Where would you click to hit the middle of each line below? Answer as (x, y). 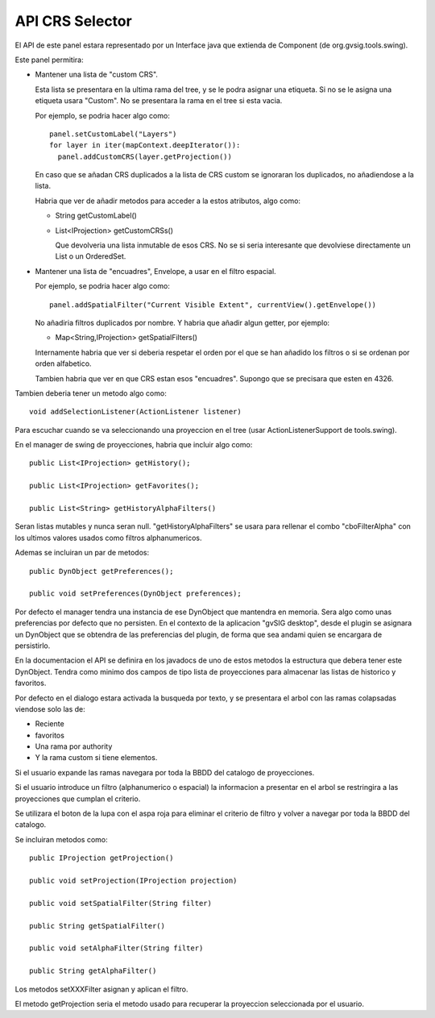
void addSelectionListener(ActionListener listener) (135, 412)
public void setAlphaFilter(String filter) (116, 948)
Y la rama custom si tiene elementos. (96, 758)
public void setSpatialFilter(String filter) (121, 903)
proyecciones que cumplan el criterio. (78, 799)
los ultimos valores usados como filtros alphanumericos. (108, 538)
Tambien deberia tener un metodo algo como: (91, 393)
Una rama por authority (74, 746)
